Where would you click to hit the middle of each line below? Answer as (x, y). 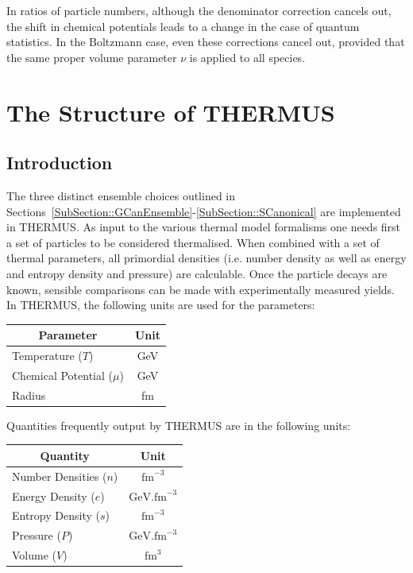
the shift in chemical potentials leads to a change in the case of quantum (183, 26)
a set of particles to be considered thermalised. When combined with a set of (193, 242)
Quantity (65, 455)
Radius (29, 395)
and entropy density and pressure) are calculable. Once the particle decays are (197, 273)
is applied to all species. (247, 57)
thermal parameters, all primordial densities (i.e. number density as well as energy (206, 258)
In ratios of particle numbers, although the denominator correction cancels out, (199, 10)
